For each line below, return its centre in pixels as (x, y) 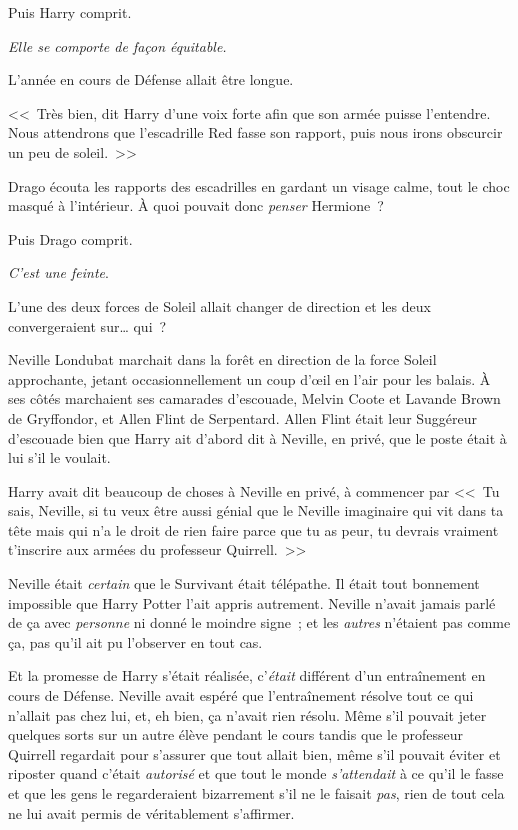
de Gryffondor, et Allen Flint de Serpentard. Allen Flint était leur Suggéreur (243, 417)
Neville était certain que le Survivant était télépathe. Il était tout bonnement (244, 583)
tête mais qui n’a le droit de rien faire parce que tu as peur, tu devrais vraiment (253, 529)
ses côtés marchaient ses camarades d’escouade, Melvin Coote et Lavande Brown (254, 398)
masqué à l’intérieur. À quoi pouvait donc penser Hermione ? (196, 205)
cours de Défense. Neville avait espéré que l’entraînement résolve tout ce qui (241, 695)
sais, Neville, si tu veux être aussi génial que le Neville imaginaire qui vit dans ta (256, 510)
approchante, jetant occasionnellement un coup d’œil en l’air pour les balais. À (249, 378)
